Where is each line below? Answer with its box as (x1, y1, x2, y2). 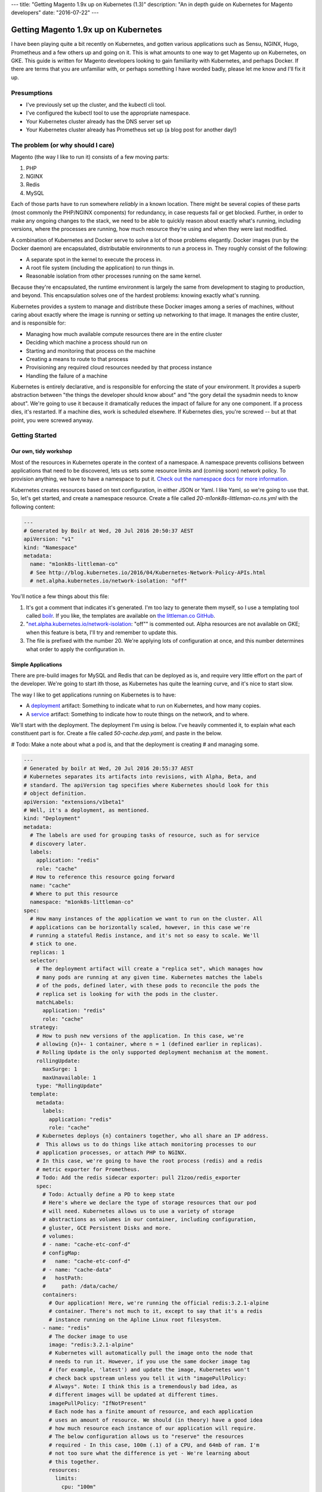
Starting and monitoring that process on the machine (26, 347, 156, 354)
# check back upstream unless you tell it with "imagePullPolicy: (48, 1374, 247, 1382)
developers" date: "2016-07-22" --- (11, 9, 99, 16)
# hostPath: (42, 1274, 83, 1281)
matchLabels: (36, 999, 75, 1006)
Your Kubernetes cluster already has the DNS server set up (26, 118, 171, 125)
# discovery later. (30, 840, 87, 847)
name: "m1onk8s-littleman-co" (30, 561, 119, 568)
